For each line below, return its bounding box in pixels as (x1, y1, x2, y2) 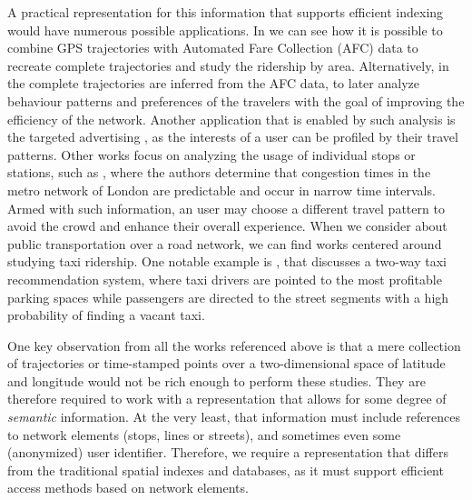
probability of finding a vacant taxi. (7, 305, 205, 325)
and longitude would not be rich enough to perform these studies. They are (7, 371, 426, 390)
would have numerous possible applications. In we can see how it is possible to (7, 20, 443, 39)
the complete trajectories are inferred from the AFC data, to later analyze (7, 74, 419, 93)
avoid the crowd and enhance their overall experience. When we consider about (7, 216, 447, 235)
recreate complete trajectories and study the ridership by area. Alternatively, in (7, 55, 449, 75)
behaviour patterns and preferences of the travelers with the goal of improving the (7, 91, 465, 110)
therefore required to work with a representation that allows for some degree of (7, 389, 447, 408)
